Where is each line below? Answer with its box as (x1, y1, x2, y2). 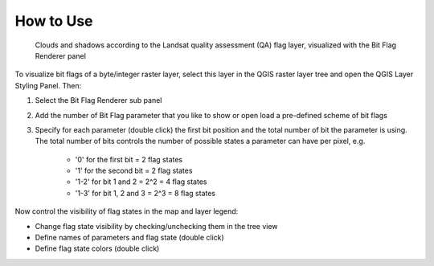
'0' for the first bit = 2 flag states (75, 154, 183, 164)
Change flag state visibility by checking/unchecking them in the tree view (35, 221, 278, 231)
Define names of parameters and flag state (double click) (35, 233, 224, 243)
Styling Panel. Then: (14, 80, 82, 90)
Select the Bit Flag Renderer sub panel (35, 96, 162, 105)
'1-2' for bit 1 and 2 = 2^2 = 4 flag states (75, 177, 207, 186)
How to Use (14, 12, 93, 30)
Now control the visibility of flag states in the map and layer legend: (14, 207, 239, 216)
